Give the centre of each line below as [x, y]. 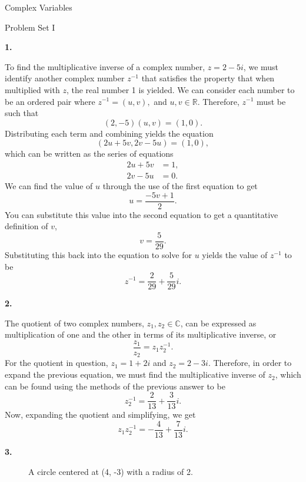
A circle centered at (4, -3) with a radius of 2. [111, 471]
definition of [26, 226]
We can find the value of [49, 186]
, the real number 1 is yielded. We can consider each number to [180, 89]
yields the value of [235, 254]
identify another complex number [65, 78]
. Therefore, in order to [250, 363]
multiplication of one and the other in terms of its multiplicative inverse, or [141, 334]
